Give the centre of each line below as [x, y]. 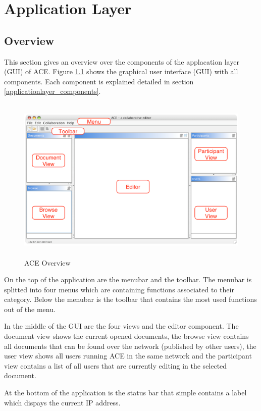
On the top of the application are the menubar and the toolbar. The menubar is [128, 279]
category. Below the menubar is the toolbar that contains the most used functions [130, 299]
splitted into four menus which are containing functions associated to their [119, 289]
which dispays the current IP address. [62, 402]
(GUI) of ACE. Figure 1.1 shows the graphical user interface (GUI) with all [121, 71]
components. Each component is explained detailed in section [99, 81]
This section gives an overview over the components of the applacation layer [122, 61]
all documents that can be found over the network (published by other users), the [130, 346]
